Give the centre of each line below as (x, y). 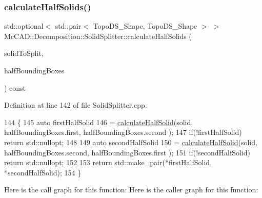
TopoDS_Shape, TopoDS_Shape (145, 26)
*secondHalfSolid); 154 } (43, 172)
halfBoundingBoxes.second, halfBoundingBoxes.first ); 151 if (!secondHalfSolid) (127, 152)
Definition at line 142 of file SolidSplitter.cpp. (76, 105)
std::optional (24, 26)
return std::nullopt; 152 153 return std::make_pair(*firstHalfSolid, (108, 162)
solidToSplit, (24, 53)
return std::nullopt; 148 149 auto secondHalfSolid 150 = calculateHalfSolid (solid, (131, 142)
